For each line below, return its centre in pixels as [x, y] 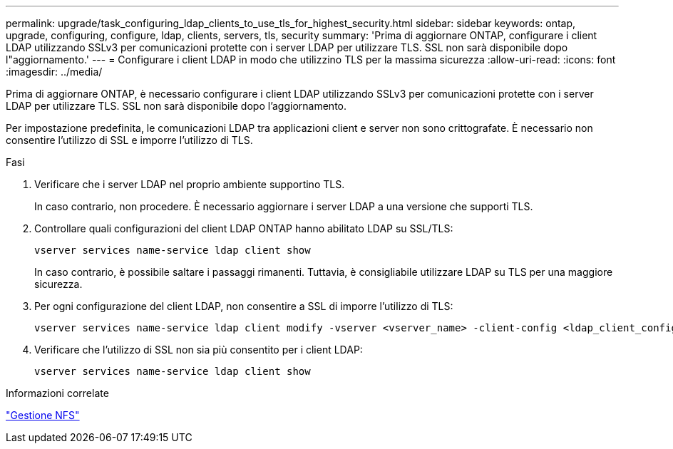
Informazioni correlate [57, 393]
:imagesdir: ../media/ [54, 72]
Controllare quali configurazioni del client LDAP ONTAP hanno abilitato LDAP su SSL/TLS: [244, 228]
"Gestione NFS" [43, 415]
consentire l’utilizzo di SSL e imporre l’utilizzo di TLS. [129, 140]
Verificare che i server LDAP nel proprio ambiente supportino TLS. [190, 184]
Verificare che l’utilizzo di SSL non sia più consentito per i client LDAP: [199, 350]
